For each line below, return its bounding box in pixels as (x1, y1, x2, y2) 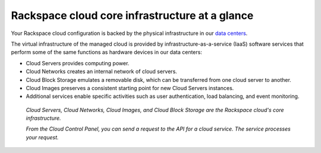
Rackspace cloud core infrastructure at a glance (11, 9, 254, 22)
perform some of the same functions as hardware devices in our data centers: (11, 49, 202, 56)
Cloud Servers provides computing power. (26, 59, 130, 66)
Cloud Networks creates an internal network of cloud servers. (26, 68, 178, 75)
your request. (26, 133, 59, 141)
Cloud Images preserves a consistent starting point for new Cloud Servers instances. (26, 84, 234, 91)
